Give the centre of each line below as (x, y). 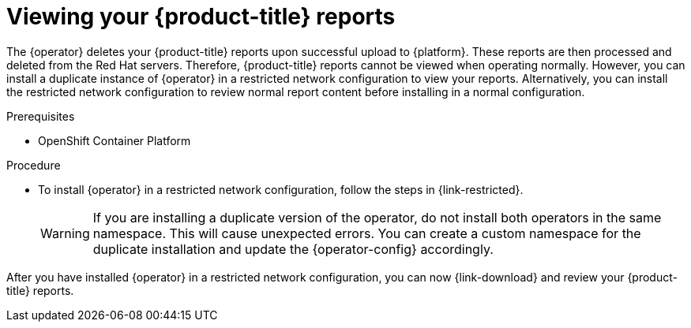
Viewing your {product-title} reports (201, 17)
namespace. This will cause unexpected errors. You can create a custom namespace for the (367, 233)
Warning (65, 233)
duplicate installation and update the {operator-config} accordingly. (293, 249)
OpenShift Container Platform (115, 140)
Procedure (34, 165)
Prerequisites (41, 116)
